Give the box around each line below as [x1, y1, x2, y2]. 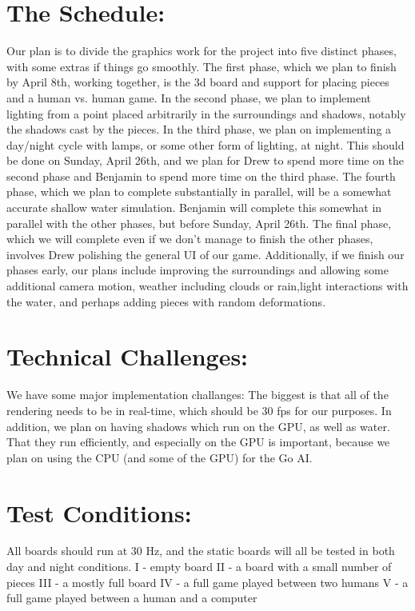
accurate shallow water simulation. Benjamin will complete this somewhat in [6, 199, 382, 216]
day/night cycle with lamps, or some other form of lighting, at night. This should [6, 136, 405, 153]
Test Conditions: [6, 496, 192, 529]
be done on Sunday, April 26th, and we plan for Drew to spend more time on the [6, 152, 405, 169]
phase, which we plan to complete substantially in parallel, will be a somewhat [6, 183, 392, 200]
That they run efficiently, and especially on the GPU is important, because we [6, 433, 390, 450]
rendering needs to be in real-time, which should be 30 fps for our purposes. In [6, 401, 392, 418]
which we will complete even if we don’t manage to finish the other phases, [6, 230, 373, 247]
